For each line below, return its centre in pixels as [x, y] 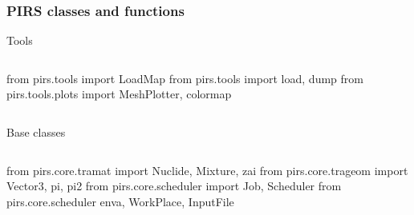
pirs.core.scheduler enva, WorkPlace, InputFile [120, 201]
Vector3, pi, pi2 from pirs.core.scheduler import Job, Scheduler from [174, 186]
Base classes [36, 132]
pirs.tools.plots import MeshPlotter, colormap [119, 94]
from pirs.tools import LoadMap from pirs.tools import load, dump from [185, 78]
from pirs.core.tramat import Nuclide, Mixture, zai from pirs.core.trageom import [207, 170]
